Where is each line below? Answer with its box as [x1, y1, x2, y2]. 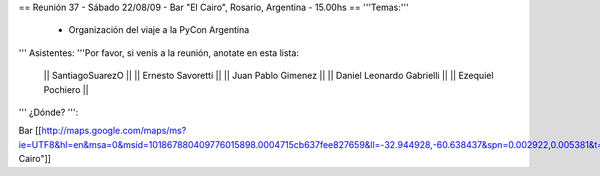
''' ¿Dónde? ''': [18, 106, 79, 118]
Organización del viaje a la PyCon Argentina [68, 24, 250, 36]
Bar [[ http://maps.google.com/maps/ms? [18, 125, 187, 137]
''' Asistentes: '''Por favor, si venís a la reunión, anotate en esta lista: [18, 46, 300, 59]
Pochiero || [43, 83, 89, 95]
